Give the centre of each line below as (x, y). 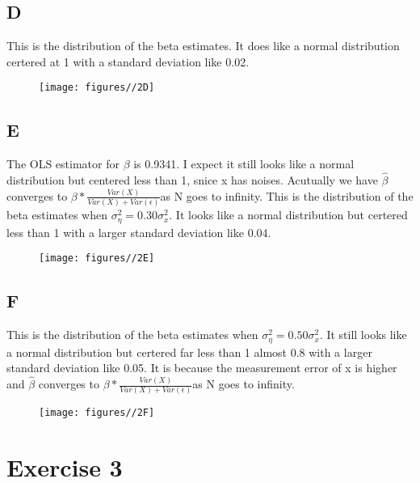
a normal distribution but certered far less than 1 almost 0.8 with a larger (189, 352)
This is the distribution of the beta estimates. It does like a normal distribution (203, 46)
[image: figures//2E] (97, 258)
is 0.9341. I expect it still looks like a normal (244, 164)
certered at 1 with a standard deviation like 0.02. (128, 61)
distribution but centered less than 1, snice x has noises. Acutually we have (192, 180)
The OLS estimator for (63, 164)
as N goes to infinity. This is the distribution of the (287, 195)
